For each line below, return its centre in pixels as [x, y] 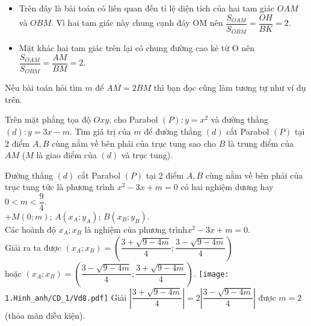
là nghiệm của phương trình [136, 229]
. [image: [211, 273]
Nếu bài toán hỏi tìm [44, 88]
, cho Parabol [134, 119]
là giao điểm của [66, 155]
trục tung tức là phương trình [60, 187]
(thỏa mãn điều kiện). [45, 315]
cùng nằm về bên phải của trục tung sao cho [134, 143]
